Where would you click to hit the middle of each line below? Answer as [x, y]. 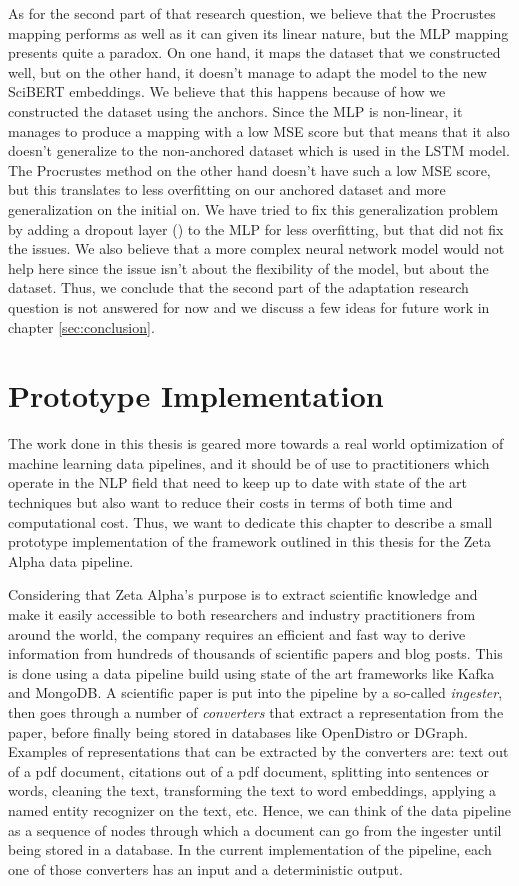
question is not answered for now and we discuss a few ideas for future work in [249, 306]
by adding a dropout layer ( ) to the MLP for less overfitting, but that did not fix [256, 228]
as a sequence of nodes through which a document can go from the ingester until [255, 829]
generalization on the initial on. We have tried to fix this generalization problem [253, 208]
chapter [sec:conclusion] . [81, 326]
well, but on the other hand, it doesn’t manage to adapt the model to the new [247, 71]
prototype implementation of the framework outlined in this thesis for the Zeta [250, 541]
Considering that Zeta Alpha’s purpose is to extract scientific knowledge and [243, 594]
